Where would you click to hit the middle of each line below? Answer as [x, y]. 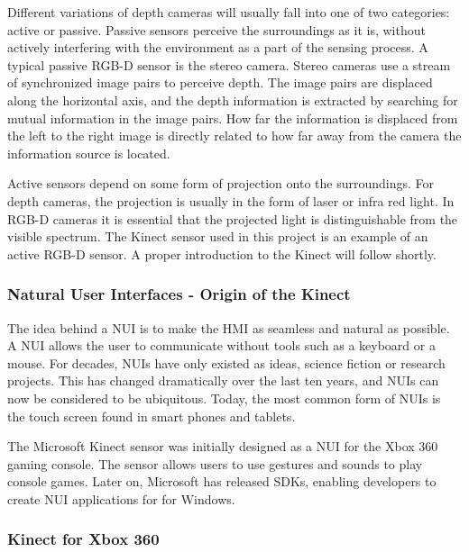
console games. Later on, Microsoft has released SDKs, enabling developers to [222, 481]
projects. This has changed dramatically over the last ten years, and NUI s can [223, 380]
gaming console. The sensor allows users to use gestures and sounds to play [215, 463]
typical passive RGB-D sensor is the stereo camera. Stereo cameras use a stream [229, 64]
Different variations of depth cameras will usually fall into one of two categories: [229, 12]
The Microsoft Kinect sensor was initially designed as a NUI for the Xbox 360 [223, 446]
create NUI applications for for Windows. [121, 498]
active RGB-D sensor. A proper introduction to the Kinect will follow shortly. [222, 253]
